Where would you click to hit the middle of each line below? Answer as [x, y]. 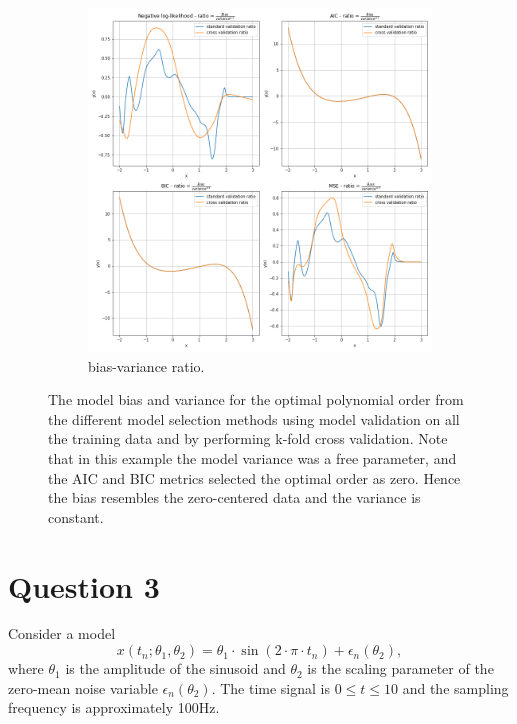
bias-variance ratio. [146, 365]
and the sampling [455, 687]
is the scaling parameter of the [400, 668]
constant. [76, 516]
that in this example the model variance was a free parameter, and [252, 457]
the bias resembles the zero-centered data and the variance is [234, 497]
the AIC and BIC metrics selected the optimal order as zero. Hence [254, 477]
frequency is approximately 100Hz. [114, 707]
